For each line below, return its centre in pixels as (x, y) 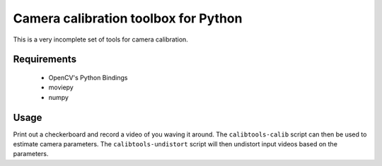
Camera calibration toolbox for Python (128, 18)
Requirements (45, 59)
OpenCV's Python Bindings (88, 77)
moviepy (61, 87)
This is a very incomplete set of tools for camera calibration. (101, 39)
